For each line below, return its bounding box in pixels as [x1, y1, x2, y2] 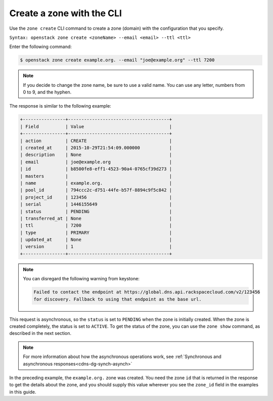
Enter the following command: [9, 43, 72, 50]
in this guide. [9, 389, 36, 395]
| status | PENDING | [20, 209, 172, 214]
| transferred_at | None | [20, 215, 172, 221]
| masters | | [20, 173, 172, 179]
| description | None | [20, 152, 172, 158]
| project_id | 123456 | [20, 194, 172, 200]
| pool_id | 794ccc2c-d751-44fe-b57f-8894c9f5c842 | [20, 187, 172, 193]
